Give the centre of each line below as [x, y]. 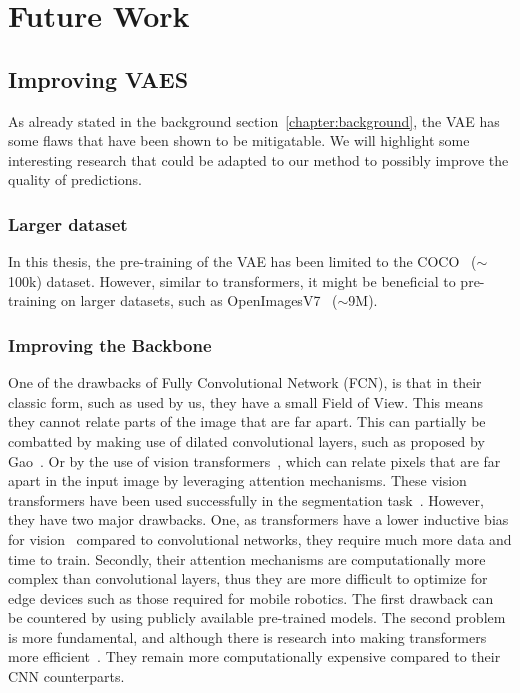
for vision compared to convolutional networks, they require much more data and [260, 538]
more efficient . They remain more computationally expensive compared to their [254, 656]
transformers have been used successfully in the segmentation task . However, [246, 499]
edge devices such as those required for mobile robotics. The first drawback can [251, 597]
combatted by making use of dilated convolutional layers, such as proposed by [246, 440]
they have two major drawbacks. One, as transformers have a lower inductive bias [258, 519]
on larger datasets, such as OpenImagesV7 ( [199, 300]
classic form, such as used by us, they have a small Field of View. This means [245, 401]
